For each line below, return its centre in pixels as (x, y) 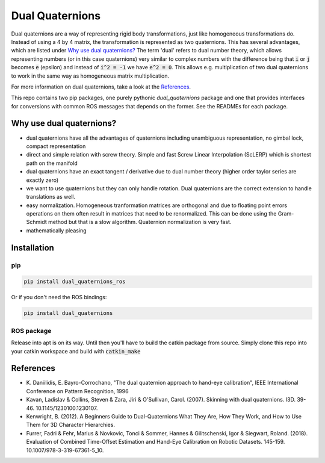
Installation (32, 248)
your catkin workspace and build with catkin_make (76, 351)
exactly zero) (42, 180)
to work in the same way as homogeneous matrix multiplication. (90, 76)
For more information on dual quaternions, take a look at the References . (101, 87)
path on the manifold (52, 163)
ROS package (31, 331)
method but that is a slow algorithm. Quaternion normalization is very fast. (140, 222)
